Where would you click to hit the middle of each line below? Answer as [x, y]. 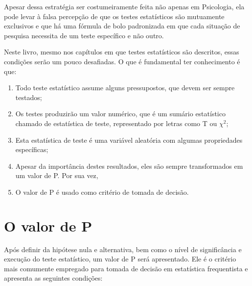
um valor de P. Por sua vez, [57, 175]
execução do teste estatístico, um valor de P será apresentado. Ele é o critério [120, 259]
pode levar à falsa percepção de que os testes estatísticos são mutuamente [114, 16]
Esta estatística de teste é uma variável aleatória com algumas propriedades [129, 140]
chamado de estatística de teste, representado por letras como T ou [116, 123]
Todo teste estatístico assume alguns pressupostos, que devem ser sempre [125, 88]
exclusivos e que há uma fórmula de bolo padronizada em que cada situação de [122, 26]
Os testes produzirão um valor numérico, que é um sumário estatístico [120, 114]
